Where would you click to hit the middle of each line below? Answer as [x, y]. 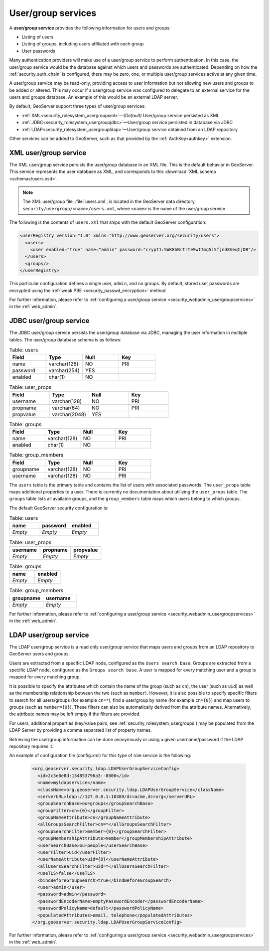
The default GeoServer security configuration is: [59, 508]
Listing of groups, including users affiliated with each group [83, 44]
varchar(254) [64, 370]
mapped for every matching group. [45, 677]
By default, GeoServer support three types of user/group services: [77, 106]
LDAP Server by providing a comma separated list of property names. [80, 730]
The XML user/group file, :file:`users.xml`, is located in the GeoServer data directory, [109, 201]
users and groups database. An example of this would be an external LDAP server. [94, 97]
